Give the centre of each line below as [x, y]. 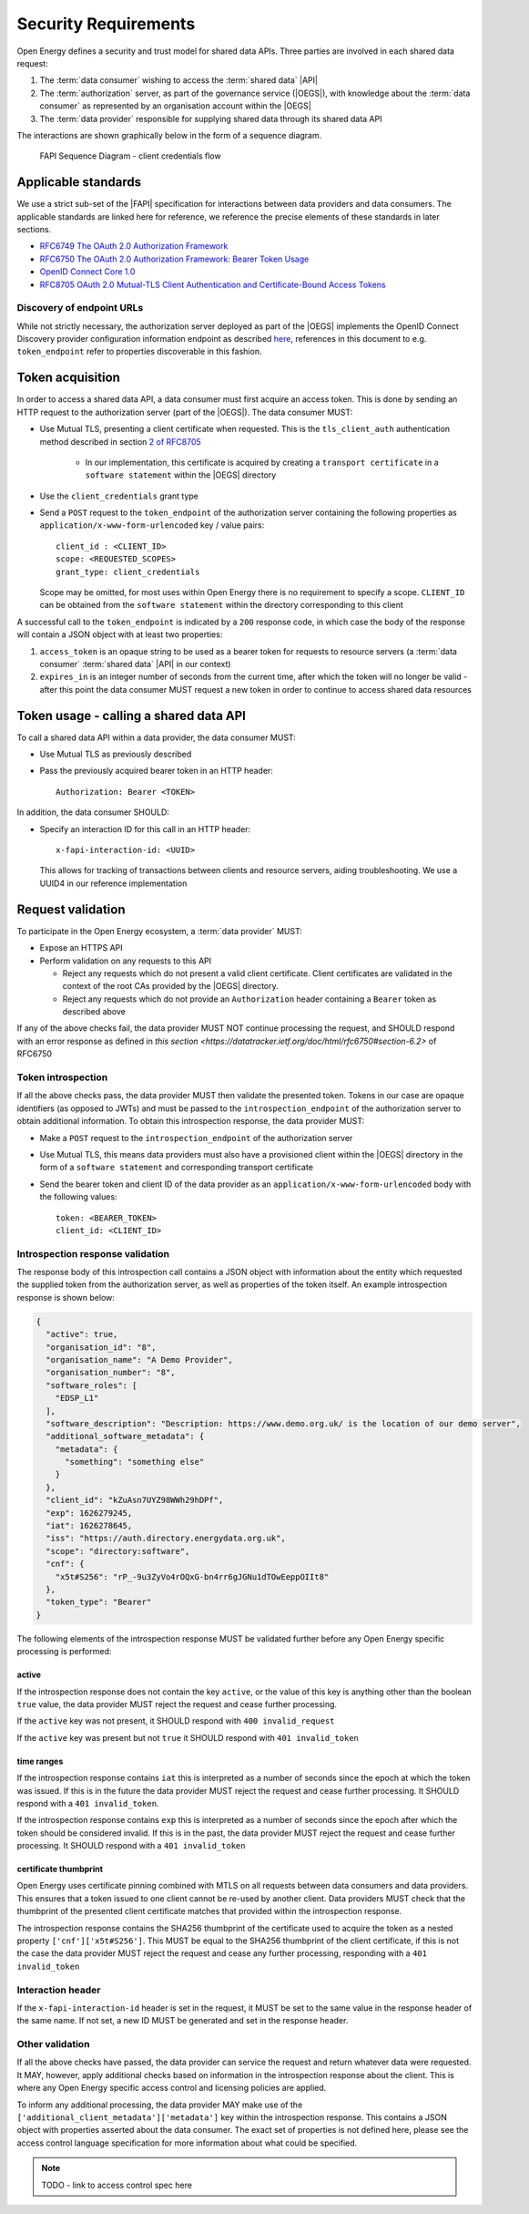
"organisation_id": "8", [101, 1347]
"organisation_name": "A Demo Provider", [140, 1359]
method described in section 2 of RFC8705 [121, 441]
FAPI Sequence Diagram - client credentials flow [131, 156]
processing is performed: [64, 1652]
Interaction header [59, 1990]
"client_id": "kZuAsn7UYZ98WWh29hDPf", [135, 1500]
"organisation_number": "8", [111, 1373]
